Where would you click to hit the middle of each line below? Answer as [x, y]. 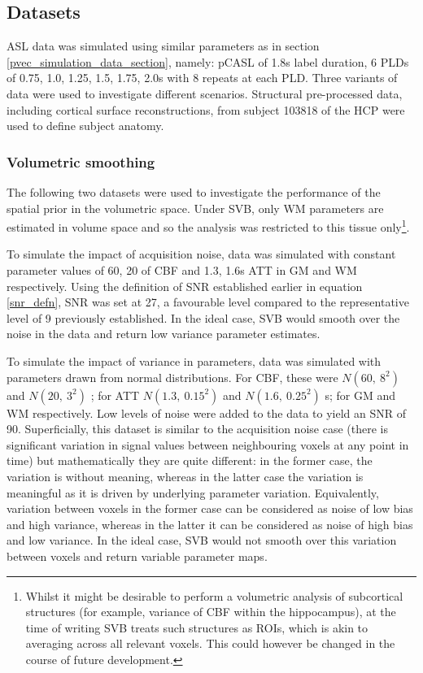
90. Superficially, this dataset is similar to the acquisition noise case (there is [197, 429]
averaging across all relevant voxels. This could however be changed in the [210, 643]
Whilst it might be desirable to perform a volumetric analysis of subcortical [214, 595]
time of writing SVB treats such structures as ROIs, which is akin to [197, 627]
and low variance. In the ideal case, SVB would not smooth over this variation [202, 540]
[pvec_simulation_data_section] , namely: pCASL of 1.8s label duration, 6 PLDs [208, 61]
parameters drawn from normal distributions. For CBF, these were [172, 377]
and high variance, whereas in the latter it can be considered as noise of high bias [210, 524]
